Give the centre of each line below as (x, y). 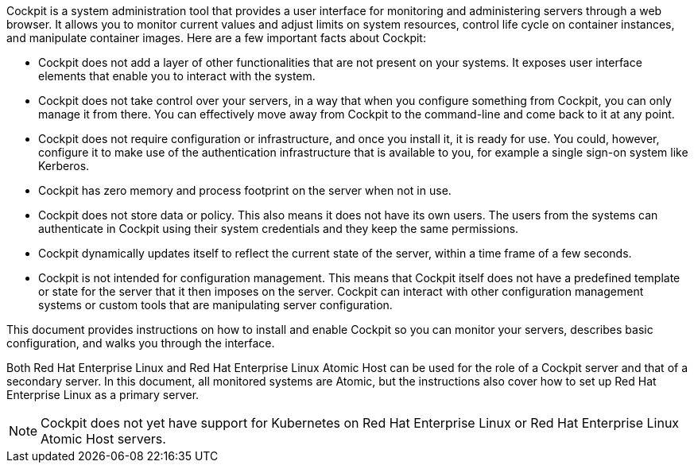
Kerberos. (64, 166)
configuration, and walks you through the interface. (141, 343)
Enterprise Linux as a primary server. (103, 395)
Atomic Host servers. (103, 439)
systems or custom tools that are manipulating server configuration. (215, 305)
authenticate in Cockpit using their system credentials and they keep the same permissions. (279, 229)
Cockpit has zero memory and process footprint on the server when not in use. (245, 190)
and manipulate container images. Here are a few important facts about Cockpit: (216, 38)
